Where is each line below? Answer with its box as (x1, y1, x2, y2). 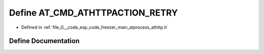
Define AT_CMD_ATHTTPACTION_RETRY (9, 7, 178, 18)
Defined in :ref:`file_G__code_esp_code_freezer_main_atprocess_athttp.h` (21, 24, 169, 30)
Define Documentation (9, 37, 80, 45)
